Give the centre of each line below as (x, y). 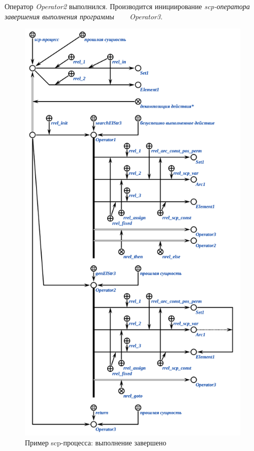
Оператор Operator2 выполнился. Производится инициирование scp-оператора (127, 6)
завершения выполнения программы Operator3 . (84, 16)
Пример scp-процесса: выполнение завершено (96, 442)
